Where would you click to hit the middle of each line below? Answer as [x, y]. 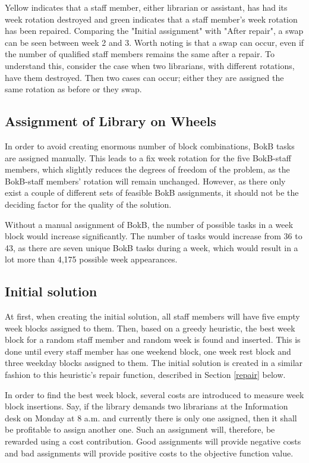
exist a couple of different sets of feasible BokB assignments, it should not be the [152, 193]
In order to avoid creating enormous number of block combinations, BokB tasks [150, 146]
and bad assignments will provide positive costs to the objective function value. [149, 453]
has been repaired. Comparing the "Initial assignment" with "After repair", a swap [154, 31]
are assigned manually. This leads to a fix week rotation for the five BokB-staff [148, 157]
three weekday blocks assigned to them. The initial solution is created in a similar [154, 363]
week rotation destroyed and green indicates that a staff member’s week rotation [151, 19]
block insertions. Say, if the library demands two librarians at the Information [146, 406]
